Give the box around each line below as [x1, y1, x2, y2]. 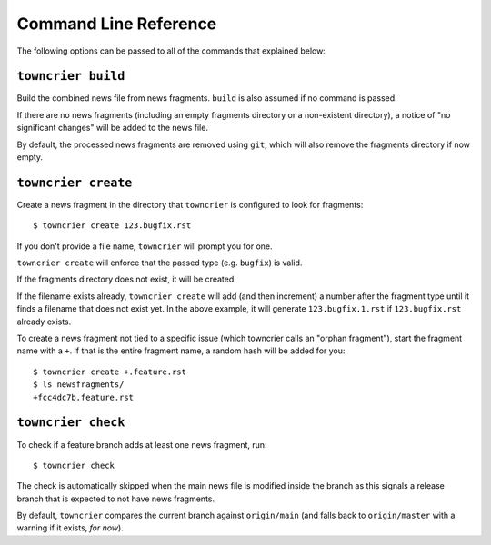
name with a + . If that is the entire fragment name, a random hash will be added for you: [16, 345, 346, 356]
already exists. [16, 316, 72, 327]
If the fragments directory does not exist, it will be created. [16, 273, 236, 285]
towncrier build [16, 69, 125, 84]
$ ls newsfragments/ [33, 380, 125, 390]
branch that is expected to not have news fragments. [16, 493, 215, 504]
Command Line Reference [16, 14, 217, 34]
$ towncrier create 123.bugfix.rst [33, 221, 192, 231]
